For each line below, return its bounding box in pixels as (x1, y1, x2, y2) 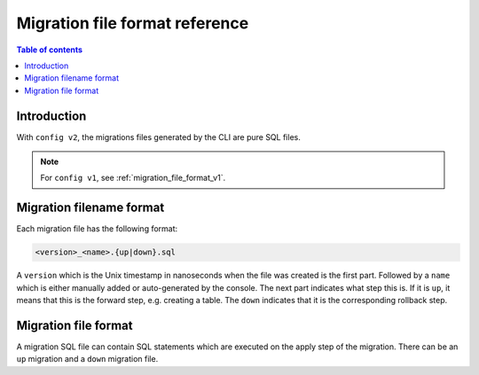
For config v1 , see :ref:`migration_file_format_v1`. (40, 173, 226, 184)
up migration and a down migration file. (16, 354, 159, 364)
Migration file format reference (16, 13, 249, 33)
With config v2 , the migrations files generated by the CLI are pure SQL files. (16, 131, 301, 142)
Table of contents (16, 44, 83, 55)
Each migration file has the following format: (16, 223, 178, 234)
